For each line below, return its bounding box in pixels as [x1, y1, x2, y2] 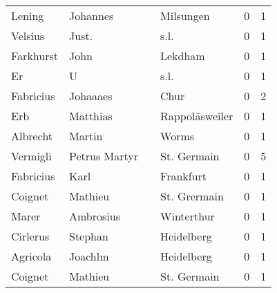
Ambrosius [68, 208, 120, 224]
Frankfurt [160, 168, 207, 184]
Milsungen [160, 8, 210, 23]
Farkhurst [11, 48, 58, 64]
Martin [68, 128, 103, 144]
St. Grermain [160, 188, 224, 204]
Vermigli [11, 148, 52, 164]
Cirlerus [11, 228, 50, 244]
